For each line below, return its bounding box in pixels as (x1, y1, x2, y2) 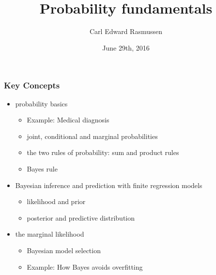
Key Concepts (4, 79, 60, 91)
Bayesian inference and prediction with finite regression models (15, 180, 202, 190)
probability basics (15, 98, 68, 108)
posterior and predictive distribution (27, 212, 135, 223)
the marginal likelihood (15, 229, 84, 239)
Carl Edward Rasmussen (89, 26, 163, 36)
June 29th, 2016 (102, 42, 150, 52)
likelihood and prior (27, 196, 86, 206)
